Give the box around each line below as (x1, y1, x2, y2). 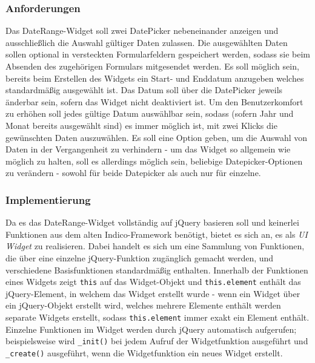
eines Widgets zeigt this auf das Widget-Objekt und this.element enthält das (5, 275, 301, 288)
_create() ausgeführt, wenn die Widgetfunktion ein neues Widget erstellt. (5, 346, 283, 359)
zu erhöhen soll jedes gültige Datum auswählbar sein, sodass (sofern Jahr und (5, 107, 294, 120)
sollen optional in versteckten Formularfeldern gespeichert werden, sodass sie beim (5, 48, 311, 60)
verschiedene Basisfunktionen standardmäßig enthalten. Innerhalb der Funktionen (5, 263, 308, 276)
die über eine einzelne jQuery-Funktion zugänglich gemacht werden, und (5, 251, 274, 264)
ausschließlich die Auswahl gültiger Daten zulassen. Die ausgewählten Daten (5, 36, 288, 48)
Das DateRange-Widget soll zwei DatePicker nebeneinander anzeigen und (5, 24, 279, 37)
